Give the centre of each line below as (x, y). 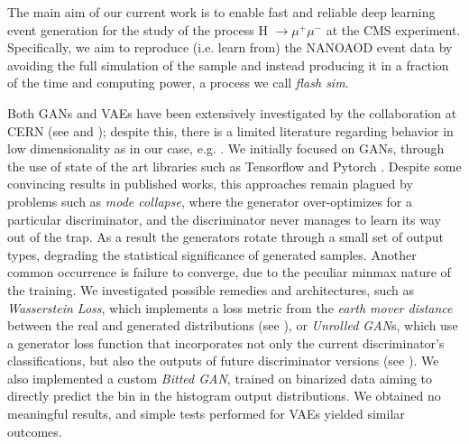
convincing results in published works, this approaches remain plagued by (210, 184)
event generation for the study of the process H (138, 29)
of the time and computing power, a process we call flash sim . (178, 83)
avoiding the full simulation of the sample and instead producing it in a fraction (228, 65)
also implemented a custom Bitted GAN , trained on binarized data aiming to (220, 378)
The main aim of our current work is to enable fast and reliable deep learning (221, 12)
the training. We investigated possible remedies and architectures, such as (211, 289)
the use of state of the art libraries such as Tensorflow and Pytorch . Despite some (234, 166)
